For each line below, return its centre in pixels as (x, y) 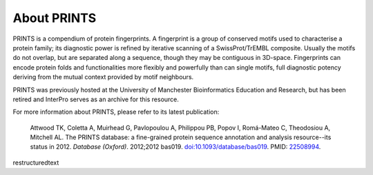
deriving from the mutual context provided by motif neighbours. (103, 77)
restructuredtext (36, 163)
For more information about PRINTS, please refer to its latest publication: (116, 112)
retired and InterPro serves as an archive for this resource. (96, 99)
